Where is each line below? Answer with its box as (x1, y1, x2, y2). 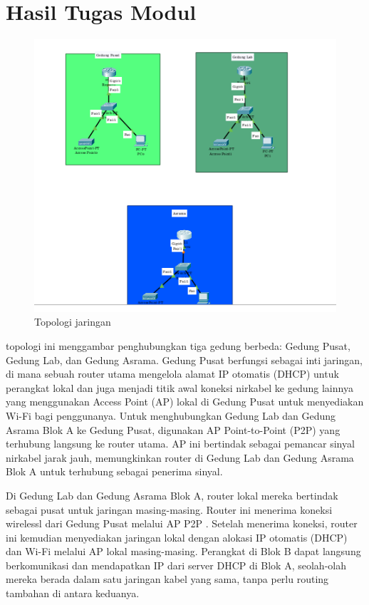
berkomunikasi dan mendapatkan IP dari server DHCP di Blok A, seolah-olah (6, 557, 346, 572)
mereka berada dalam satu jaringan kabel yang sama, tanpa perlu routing (6, 572, 329, 586)
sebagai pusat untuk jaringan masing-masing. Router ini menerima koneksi (6, 502, 333, 517)
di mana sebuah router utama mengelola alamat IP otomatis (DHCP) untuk (6, 366, 339, 381)
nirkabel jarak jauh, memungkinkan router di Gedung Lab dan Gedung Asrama (6, 450, 354, 465)
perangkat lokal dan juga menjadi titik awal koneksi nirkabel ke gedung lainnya (6, 380, 353, 395)
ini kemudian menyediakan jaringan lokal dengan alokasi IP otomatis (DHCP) (6, 529, 348, 544)
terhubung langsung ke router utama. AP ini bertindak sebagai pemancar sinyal (6, 436, 355, 451)
